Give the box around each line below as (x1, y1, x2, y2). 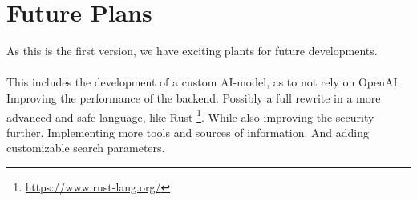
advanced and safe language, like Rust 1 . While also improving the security (6, 106, 374, 125)
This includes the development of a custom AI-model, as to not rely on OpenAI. (6, 74, 401, 90)
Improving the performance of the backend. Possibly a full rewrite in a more (6, 89, 381, 106)
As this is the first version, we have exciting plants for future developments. (6, 42, 378, 59)
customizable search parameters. (6, 139, 165, 156)
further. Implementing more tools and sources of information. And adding (6, 123, 369, 140)
